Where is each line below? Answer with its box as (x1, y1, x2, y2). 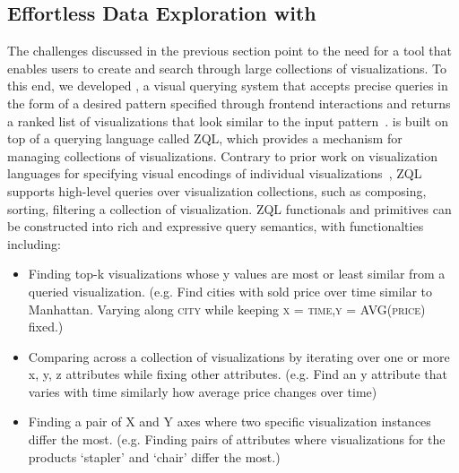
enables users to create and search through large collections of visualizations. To (7, 58, 446, 77)
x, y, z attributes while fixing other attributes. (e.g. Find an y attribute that (28, 365, 448, 383)
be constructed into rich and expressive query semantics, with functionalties (7, 217, 424, 236)
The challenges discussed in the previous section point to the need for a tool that (7, 41, 452, 60)
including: (7, 234, 61, 253)
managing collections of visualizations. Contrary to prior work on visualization (7, 146, 438, 165)
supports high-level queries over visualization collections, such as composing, (7, 181, 427, 200)
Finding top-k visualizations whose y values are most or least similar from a (28, 264, 446, 283)
